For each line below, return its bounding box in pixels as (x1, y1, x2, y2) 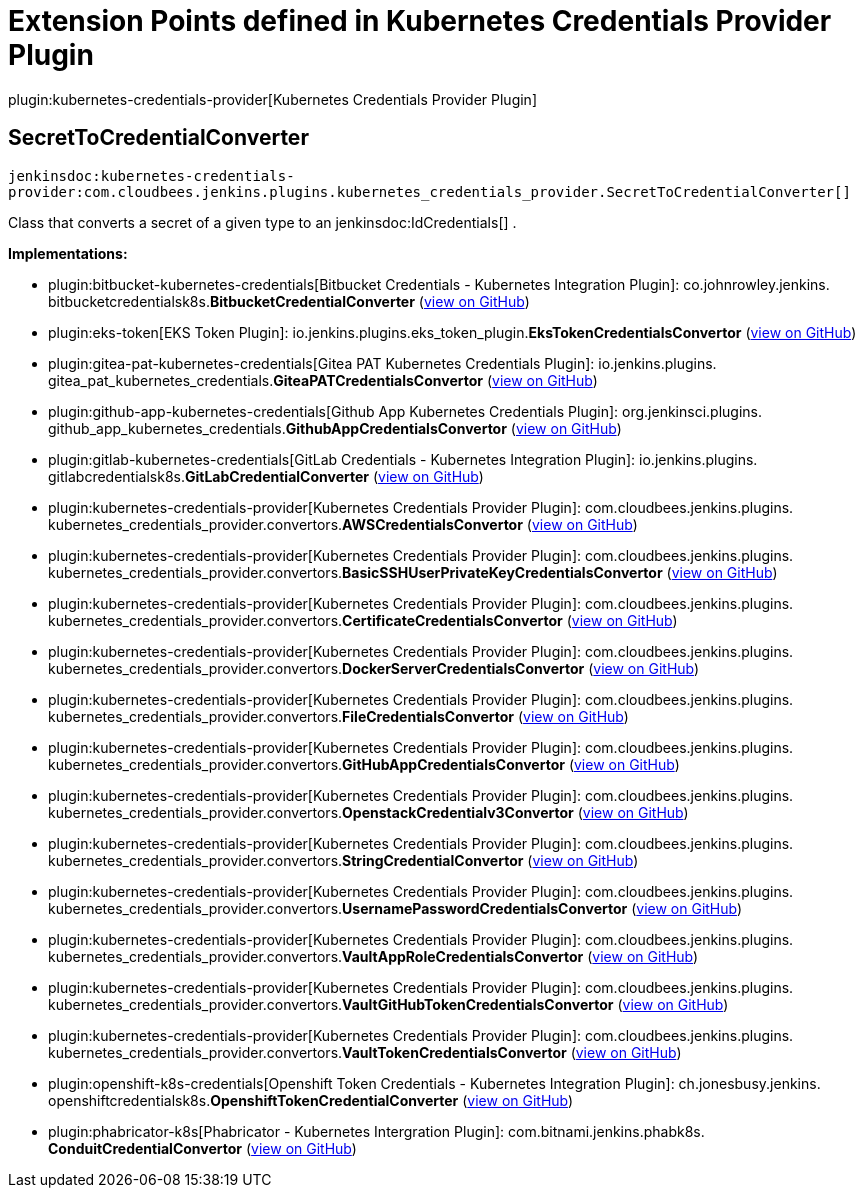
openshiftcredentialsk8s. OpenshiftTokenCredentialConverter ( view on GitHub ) (48, 1091, 574, 1109)
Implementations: (8, 244, 128, 262)
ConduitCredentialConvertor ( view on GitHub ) (48, 1139, 357, 1157)
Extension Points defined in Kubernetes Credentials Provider (8, 4, 832, 38)
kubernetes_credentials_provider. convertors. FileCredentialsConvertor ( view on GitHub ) (48, 707, 629, 725)
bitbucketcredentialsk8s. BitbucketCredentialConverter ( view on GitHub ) (48, 292, 530, 310)
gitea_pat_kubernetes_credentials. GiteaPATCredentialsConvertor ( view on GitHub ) (48, 371, 598, 389)
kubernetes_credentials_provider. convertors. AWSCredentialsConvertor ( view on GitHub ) (48, 515, 638, 533)
